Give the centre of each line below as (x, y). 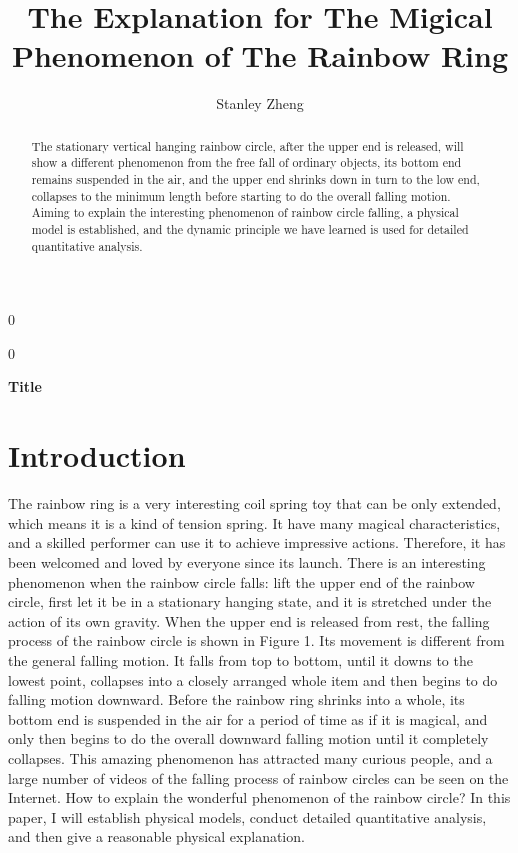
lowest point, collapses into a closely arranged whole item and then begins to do (253, 679)
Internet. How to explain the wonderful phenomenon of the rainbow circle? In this (259, 797)
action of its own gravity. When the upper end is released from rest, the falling (249, 620)
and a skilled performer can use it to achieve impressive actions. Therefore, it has (257, 542)
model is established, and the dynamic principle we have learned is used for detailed (250, 228)
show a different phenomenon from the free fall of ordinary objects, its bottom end (246, 162)
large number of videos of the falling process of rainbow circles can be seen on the (258, 777)
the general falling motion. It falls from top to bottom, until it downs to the (240, 659)
